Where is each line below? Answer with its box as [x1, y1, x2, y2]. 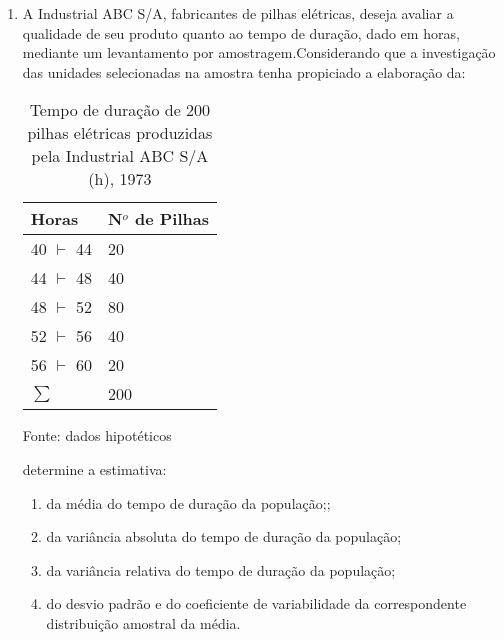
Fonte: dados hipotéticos [22, 425, 172, 446]
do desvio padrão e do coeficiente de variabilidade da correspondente [46, 593, 467, 614]
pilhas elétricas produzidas [27, 121, 213, 145]
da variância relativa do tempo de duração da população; [46, 559, 396, 580]
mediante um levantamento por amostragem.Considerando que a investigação [22, 42, 496, 63]
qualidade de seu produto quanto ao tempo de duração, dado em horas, [22, 22, 460, 43]
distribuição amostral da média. [46, 612, 241, 633]
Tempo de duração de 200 [29, 98, 211, 122]
